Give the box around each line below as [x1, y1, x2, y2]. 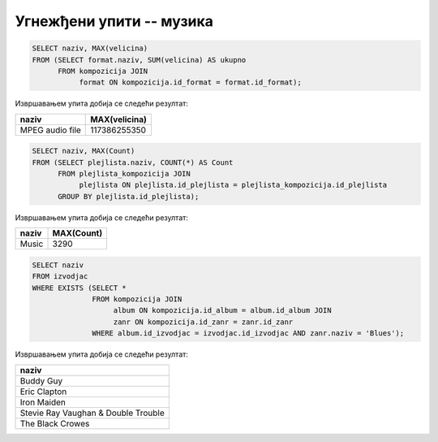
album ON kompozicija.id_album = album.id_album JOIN [113, 305, 332, 315]
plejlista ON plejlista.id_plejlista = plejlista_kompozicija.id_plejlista [79, 180, 388, 190]
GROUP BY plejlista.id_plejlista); [58, 192, 200, 201]
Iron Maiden [19, 396, 67, 408]
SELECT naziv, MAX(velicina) [32, 44, 148, 53]
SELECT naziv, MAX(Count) [32, 146, 135, 156]
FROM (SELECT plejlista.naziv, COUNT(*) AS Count [32, 158, 234, 167]
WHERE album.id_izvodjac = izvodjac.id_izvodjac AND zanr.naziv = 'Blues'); [92, 329, 405, 338]
